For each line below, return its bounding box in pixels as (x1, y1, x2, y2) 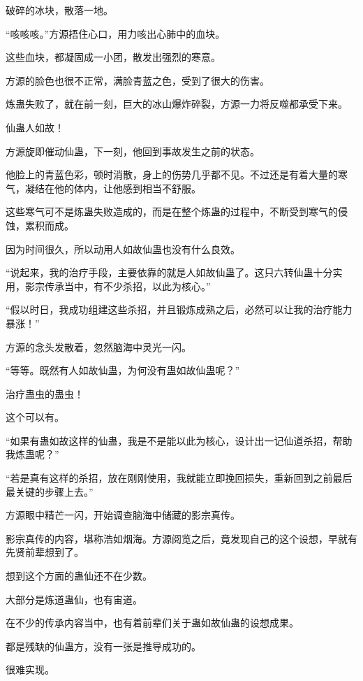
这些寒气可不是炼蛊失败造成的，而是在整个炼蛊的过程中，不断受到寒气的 (6, 204, 338, 219)
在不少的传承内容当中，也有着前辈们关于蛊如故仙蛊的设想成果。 (6, 615, 299, 630)
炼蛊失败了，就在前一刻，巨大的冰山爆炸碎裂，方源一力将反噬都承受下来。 (6, 96, 348, 111)
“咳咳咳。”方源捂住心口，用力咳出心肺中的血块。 (6, 26, 225, 41)
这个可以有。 (6, 410, 64, 424)
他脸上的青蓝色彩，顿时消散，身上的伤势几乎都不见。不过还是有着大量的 (6, 167, 338, 182)
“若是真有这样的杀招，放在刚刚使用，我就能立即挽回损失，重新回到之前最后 (6, 471, 353, 485)
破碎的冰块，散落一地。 (6, 3, 113, 17)
